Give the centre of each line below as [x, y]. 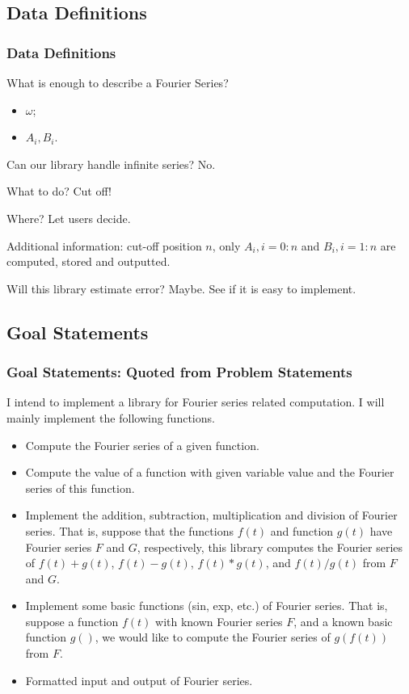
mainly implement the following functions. [111, 417]
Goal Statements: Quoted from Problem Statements [179, 372]
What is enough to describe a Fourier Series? [118, 82]
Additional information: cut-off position [104, 245]
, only [226, 245]
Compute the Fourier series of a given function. [142, 445]
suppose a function [72, 621]
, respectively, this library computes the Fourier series [270, 547]
